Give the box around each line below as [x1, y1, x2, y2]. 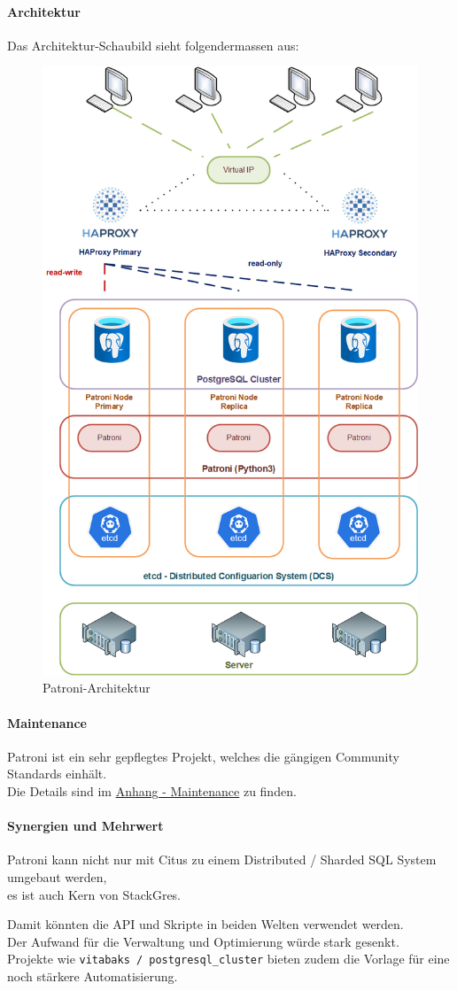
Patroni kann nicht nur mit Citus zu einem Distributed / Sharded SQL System [7, 850, 437, 869]
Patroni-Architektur [43, 678, 151, 697]
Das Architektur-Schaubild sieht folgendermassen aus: [7, 35, 299, 54]
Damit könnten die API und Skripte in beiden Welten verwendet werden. [7, 915, 404, 933]
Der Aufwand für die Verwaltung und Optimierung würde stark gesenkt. [7, 932, 399, 950]
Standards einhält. [7, 764, 107, 783]
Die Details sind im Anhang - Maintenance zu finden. [7, 781, 297, 800]
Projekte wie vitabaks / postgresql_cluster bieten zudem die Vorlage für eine [7, 949, 450, 968]
